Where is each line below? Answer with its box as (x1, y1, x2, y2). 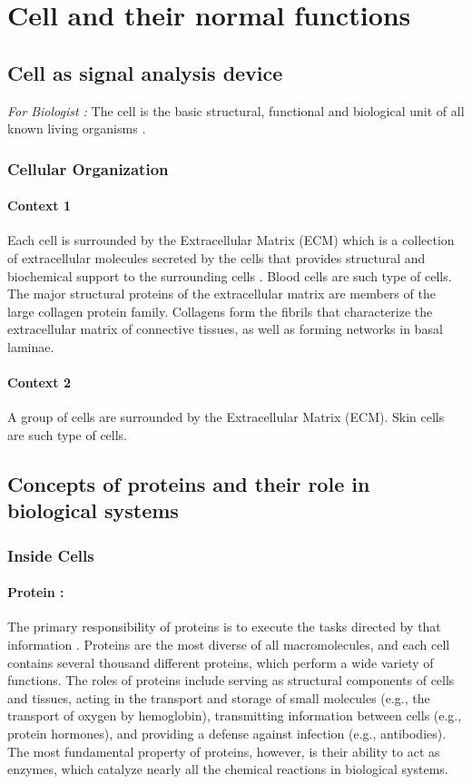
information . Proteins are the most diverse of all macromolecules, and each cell (7, 634, 450, 653)
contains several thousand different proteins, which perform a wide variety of (7, 652, 434, 671)
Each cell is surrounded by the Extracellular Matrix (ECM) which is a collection (7, 230, 455, 250)
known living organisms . (7, 119, 146, 138)
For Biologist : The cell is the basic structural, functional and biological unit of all (7, 101, 465, 120)
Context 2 (7, 373, 71, 392)
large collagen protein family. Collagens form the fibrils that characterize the (7, 301, 433, 320)
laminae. (7, 337, 54, 356)
